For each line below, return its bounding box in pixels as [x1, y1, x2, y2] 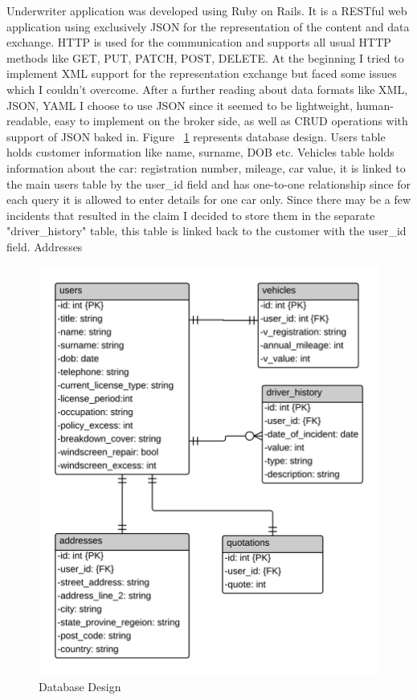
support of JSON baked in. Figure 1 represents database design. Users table [6, 128, 386, 144]
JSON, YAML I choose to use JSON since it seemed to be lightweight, [6, 96, 353, 113]
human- [356, 96, 394, 113]
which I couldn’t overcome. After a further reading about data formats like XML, [6, 80, 408, 97]
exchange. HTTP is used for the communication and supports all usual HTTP [6, 34, 391, 51]
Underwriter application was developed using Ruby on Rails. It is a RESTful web [6, 2, 407, 18]
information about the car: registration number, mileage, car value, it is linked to [6, 159, 406, 176]
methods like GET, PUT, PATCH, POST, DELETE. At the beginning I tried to [6, 49, 404, 66]
